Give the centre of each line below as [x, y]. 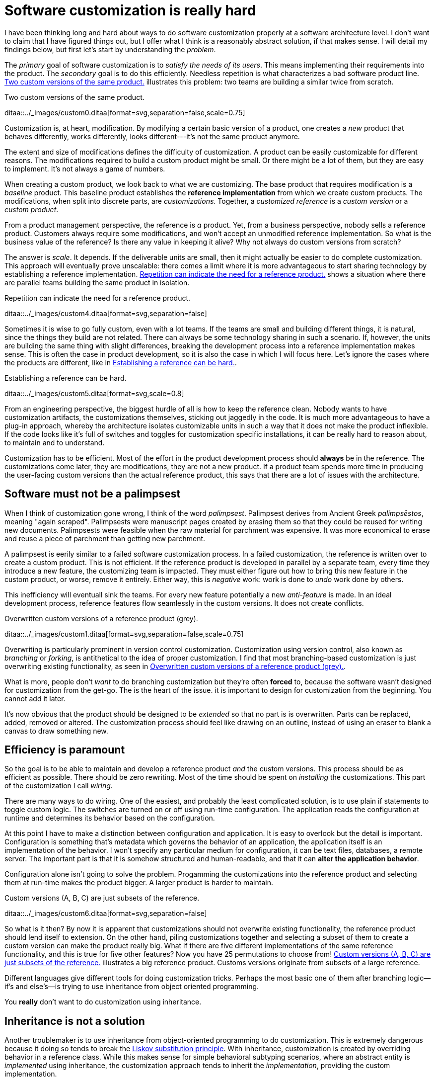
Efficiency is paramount [65, 750]
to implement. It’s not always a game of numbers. [85, 168]
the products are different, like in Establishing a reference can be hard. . [121, 362]
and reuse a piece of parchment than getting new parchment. [105, 538]
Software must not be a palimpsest [93, 494]
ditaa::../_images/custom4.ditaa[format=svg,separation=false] [106, 313]
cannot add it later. [35, 698]
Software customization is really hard [130, 10]
